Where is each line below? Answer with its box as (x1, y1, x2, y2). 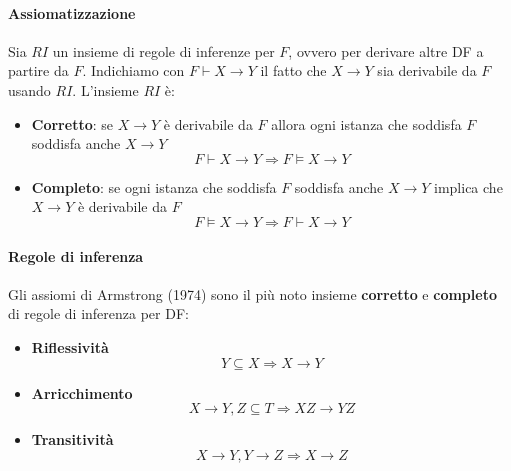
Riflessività (31, 336, 109, 357)
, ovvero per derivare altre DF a (288, 40, 484, 61)
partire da (8, 60, 69, 81)
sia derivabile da (377, 60, 477, 81)
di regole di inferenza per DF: (8, 303, 189, 324)
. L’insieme (72, 79, 139, 100)
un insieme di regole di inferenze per (52, 40, 275, 61)
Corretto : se (31, 113, 113, 134)
